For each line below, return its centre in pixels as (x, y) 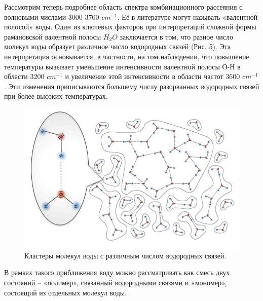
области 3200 (24, 76)
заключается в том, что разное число (177, 36)
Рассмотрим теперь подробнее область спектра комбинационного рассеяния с (123, 7)
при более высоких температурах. (56, 96)
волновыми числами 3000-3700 (52, 16)
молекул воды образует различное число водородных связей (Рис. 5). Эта (118, 46)
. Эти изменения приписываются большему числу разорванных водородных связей (132, 86)
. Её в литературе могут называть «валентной (187, 16)
